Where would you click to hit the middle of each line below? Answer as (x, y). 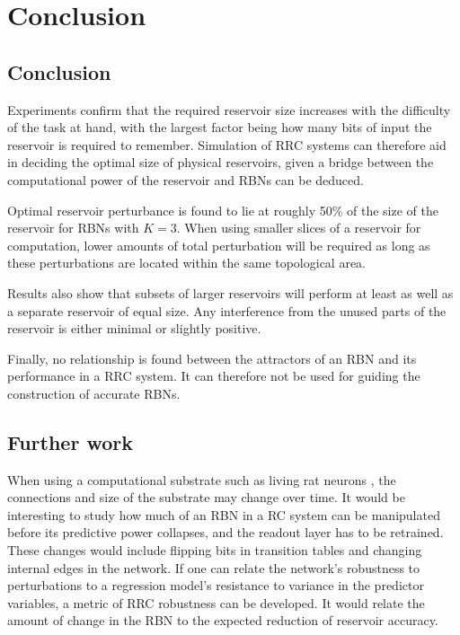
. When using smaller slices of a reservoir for (299, 228)
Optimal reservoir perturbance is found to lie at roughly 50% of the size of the (223, 210)
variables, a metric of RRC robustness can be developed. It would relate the (216, 602)
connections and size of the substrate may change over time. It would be (206, 497)
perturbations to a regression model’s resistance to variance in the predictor (216, 585)
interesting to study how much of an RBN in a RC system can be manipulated (224, 514)
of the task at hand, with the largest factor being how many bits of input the (220, 127)
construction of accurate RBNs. (94, 393)
